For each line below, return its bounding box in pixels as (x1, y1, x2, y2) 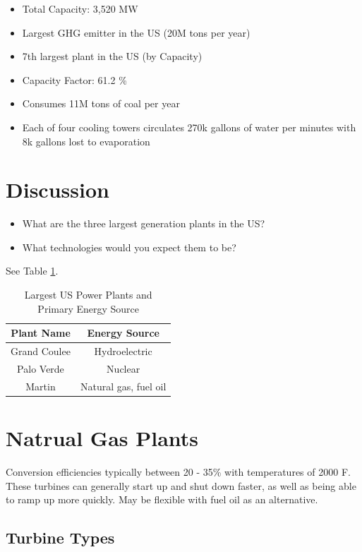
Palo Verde (17, 361, 64, 376)
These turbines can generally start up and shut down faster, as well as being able (6, 478, 356, 493)
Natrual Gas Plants (6, 424, 199, 452)
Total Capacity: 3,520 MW (22, 1, 138, 16)
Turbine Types (6, 527, 115, 548)
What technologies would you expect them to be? (22, 239, 236, 254)
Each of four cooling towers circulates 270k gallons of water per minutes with (22, 119, 356, 134)
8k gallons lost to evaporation (22, 133, 150, 148)
